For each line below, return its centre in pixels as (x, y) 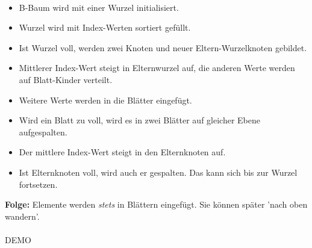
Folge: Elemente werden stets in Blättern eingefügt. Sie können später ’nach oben (156, 204)
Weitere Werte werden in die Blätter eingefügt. (105, 100)
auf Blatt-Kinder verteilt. (66, 79)
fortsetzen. (38, 184)
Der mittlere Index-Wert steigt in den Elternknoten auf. (122, 152)
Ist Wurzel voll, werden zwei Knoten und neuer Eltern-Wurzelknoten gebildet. (163, 47)
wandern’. (22, 216)
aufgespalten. (43, 132)
